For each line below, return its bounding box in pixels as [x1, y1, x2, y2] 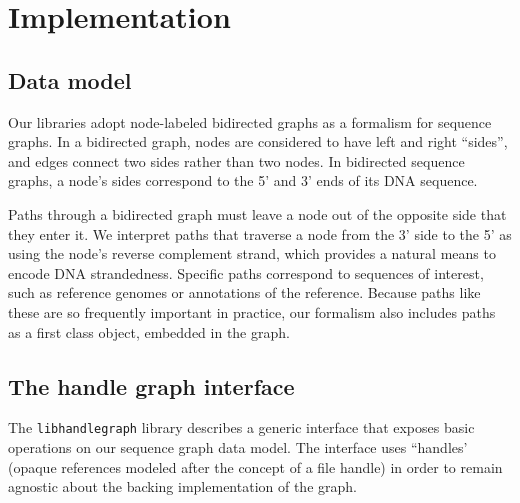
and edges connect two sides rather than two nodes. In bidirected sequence [8, 150, 465, 171]
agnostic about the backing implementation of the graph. [8, 476, 357, 497]
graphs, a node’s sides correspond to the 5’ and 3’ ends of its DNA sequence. [8, 170, 478, 191]
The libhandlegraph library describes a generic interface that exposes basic [8, 417, 475, 438]
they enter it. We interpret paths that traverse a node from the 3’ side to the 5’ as [8, 223, 512, 244]
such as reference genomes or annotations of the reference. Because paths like [8, 282, 481, 303]
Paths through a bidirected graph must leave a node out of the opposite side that [8, 203, 507, 224]
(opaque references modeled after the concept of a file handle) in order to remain [8, 456, 503, 477]
